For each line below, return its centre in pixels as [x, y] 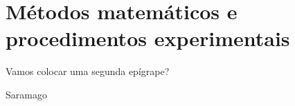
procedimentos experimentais [148, 38]
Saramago [26, 94]
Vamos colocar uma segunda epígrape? [88, 71]
